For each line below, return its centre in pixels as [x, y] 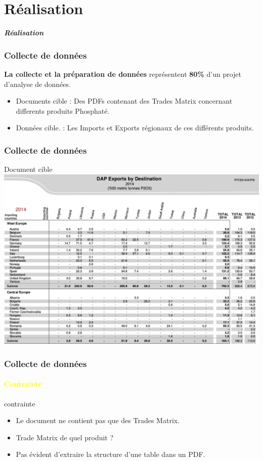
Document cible [28, 169]
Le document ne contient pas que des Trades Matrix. [98, 420]
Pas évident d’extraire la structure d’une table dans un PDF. [111, 454]
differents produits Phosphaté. [63, 110]
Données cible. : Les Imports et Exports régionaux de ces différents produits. [135, 128]
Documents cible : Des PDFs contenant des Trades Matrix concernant [124, 101]
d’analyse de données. [37, 84]
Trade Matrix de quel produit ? [65, 437]
